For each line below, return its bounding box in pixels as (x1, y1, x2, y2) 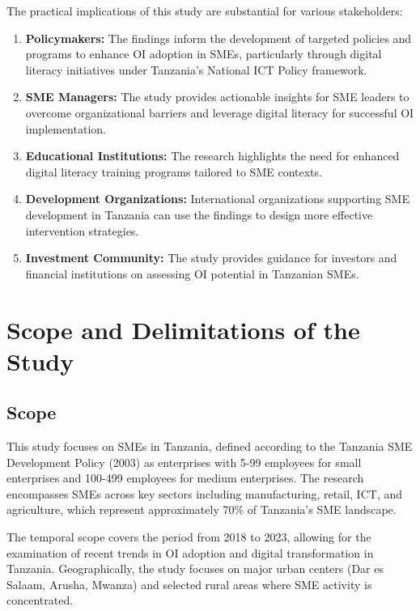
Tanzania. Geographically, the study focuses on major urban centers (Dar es (6, 560, 384, 577)
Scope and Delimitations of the (6, 312, 360, 346)
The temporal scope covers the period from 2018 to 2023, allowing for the (6, 528, 371, 545)
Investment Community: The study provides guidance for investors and (25, 249, 397, 266)
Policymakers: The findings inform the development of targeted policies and (25, 29, 412, 46)
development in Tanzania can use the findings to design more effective (25, 206, 373, 223)
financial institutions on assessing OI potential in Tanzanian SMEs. (25, 265, 359, 282)
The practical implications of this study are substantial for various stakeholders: (6, 2, 403, 19)
